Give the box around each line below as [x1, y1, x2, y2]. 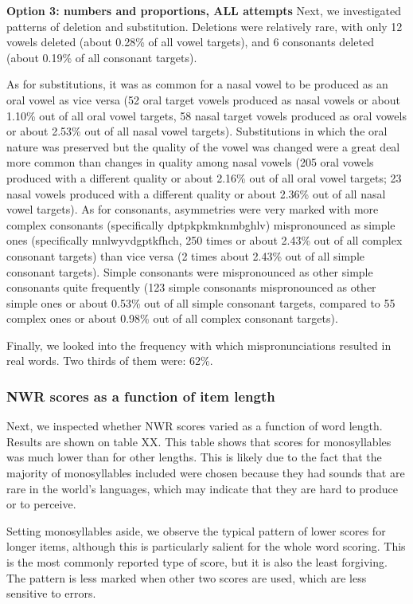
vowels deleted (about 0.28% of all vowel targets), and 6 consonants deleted [6, 33, 374, 50]
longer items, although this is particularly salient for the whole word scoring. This [6, 538, 406, 555]
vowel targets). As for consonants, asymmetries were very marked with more [6, 201, 379, 218]
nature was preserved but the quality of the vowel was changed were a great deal [6, 138, 400, 155]
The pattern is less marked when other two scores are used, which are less [6, 569, 367, 586]
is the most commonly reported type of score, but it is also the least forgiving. [6, 554, 388, 571]
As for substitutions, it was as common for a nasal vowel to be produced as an [6, 76, 388, 92]
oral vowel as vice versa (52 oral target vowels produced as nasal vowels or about [6, 91, 400, 108]
